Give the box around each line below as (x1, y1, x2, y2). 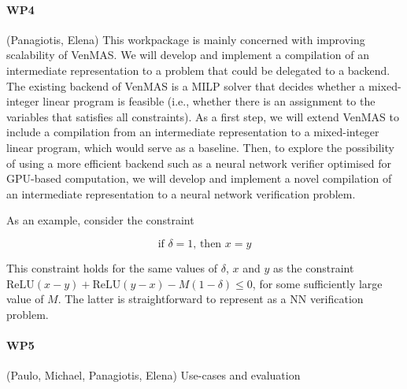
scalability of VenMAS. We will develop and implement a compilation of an (6, 46, 369, 63)
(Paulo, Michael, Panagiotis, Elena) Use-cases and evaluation (6, 367, 301, 383)
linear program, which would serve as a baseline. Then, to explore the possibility (6, 139, 394, 155)
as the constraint (272, 259, 354, 276)
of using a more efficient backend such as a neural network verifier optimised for (6, 154, 391, 171)
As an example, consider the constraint (6, 212, 194, 228)
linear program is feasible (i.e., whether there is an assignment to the (43, 93, 376, 109)
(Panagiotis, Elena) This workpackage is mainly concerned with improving (6, 31, 365, 47)
